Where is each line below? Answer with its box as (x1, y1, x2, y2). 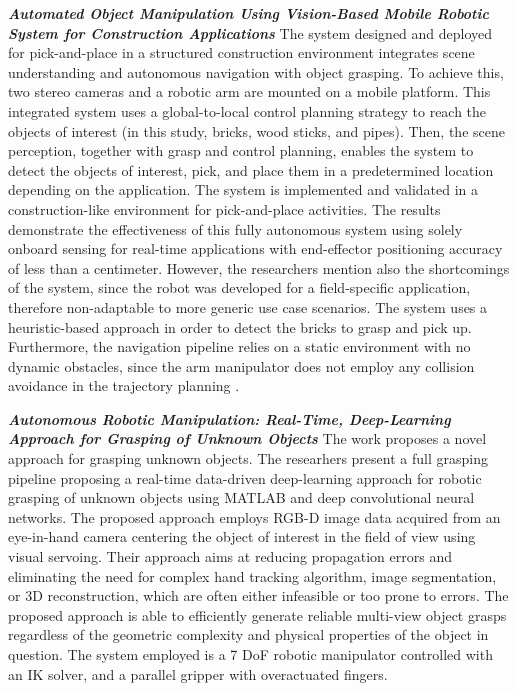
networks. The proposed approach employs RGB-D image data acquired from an (8, 506, 501, 527)
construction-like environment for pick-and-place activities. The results (8, 198, 441, 219)
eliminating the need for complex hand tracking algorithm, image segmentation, (8, 565, 497, 586)
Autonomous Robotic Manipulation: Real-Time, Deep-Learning (8, 408, 451, 429)
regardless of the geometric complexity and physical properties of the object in (8, 624, 489, 645)
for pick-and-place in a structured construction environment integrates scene (8, 42, 475, 63)
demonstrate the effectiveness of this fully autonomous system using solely (8, 218, 463, 239)
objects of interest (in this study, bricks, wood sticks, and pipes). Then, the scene (8, 120, 505, 141)
